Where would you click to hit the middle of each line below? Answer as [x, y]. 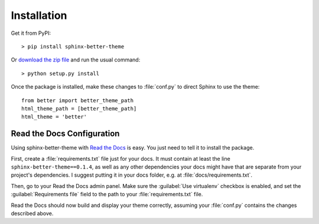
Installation [39, 15]
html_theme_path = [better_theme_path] [79, 108]
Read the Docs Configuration [65, 134]
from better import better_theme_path [78, 100]
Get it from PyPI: [31, 33]
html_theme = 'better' [54, 117]
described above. [32, 213]
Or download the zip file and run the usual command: [76, 60]
